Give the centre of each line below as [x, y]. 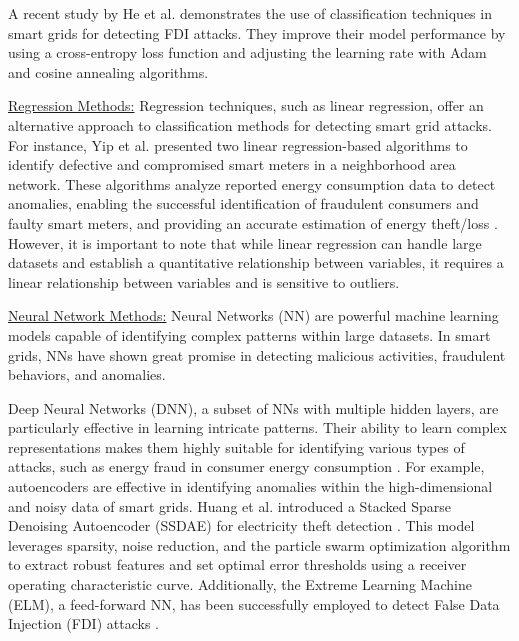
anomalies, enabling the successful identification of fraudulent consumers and [243, 203]
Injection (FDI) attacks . [83, 623]
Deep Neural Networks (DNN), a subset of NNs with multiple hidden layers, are [253, 407]
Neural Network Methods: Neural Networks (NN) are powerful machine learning [253, 315]
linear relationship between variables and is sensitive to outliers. [204, 281]
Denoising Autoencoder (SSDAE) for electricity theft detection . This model [241, 525]
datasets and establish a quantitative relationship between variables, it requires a [256, 262]
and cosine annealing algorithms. [108, 71]
